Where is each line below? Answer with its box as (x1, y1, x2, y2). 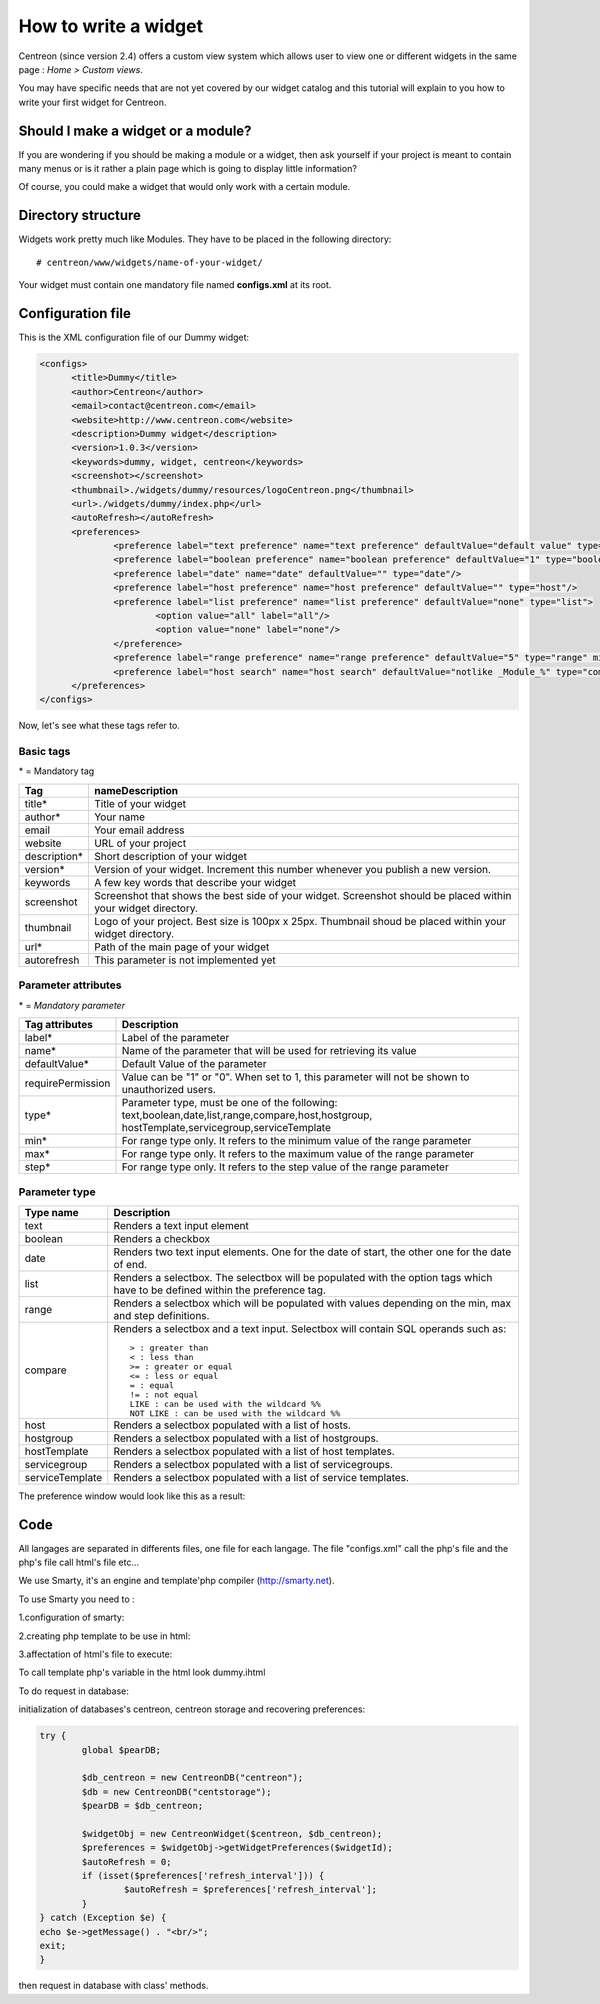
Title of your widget (93, 796, 187, 810)
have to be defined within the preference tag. (113, 1283, 327, 1297)
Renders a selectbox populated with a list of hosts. (113, 1418, 352, 1432)
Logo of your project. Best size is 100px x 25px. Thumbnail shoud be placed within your (93, 914, 507, 928)
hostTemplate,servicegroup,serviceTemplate (121, 1121, 332, 1135)
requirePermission (24, 1076, 111, 1090)
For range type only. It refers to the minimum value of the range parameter (121, 1134, 472, 1148)
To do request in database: (18, 1685, 129, 1697)
